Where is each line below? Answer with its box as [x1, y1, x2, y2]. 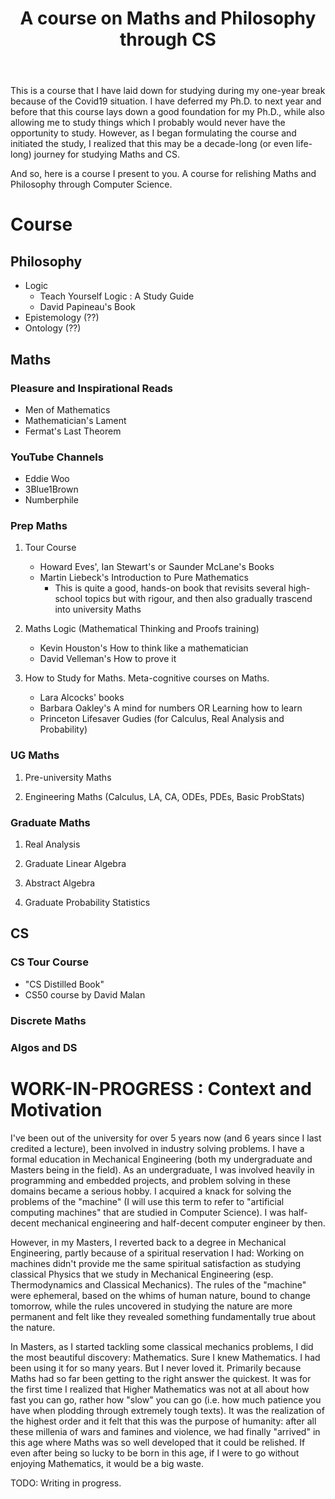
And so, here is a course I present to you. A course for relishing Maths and [10, 168, 317, 180]
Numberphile [24, 494, 79, 506]
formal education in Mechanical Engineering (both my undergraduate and [10, 1153, 313, 1165]
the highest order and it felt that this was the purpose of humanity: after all [10, 1415, 317, 1427]
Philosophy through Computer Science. [10, 178, 173, 191]
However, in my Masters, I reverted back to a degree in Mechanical [10, 1236, 287, 1248]
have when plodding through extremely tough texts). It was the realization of [10, 1404, 325, 1416]
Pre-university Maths [24, 771, 112, 783]
